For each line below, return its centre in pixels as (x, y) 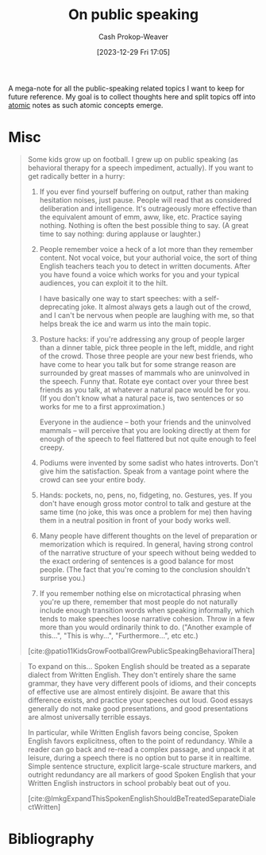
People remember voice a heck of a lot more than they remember (146, 249)
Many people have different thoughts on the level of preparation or (148, 536)
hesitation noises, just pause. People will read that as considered (145, 199)
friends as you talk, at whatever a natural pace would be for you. (145, 389)
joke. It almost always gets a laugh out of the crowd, (166, 307)
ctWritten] (44, 807)
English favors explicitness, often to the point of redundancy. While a (140, 741)
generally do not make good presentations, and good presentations (138, 708)
